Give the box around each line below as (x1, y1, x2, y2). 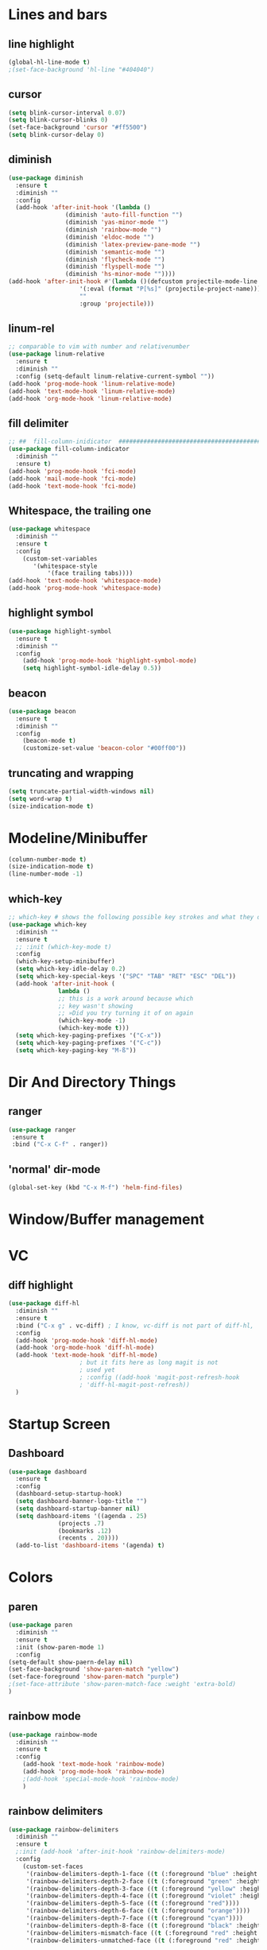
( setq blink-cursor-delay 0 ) (8, 131, 105, 139)
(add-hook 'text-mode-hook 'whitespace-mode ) (8, 577, 161, 585)
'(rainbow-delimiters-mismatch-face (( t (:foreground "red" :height (25, 1929, 258, 1937)
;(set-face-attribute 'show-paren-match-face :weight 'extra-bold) (8, 1680, 237, 1688)
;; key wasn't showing (58, 1002, 133, 1010)
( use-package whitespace (8, 525, 91, 534)
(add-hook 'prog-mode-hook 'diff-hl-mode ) (15, 1336, 158, 1345)
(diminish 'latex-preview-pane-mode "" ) (64, 240, 201, 248)
